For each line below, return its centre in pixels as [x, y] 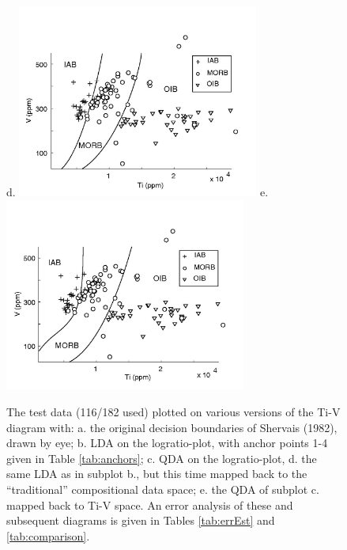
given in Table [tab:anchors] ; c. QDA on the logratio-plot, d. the [162, 458]
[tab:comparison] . [48, 535]
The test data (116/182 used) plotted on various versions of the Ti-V [173, 412]
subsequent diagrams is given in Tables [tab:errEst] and [141, 520]
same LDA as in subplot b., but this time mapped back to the [157, 474]
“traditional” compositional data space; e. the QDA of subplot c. [163, 489]
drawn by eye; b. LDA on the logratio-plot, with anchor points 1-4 [167, 443]
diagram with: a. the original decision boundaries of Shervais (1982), [172, 427]
